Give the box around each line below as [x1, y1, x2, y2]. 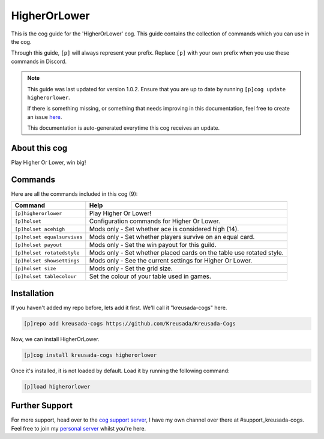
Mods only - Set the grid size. [89, 264, 173, 273]
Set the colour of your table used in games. [89, 272, 211, 280]
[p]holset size [14, 265, 56, 271]
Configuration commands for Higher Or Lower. [89, 217, 220, 225]
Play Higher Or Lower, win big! [11, 159, 86, 166]
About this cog [11, 143, 68, 153]
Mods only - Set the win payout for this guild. [89, 241, 217, 249]
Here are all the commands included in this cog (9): [11, 190, 138, 198]
